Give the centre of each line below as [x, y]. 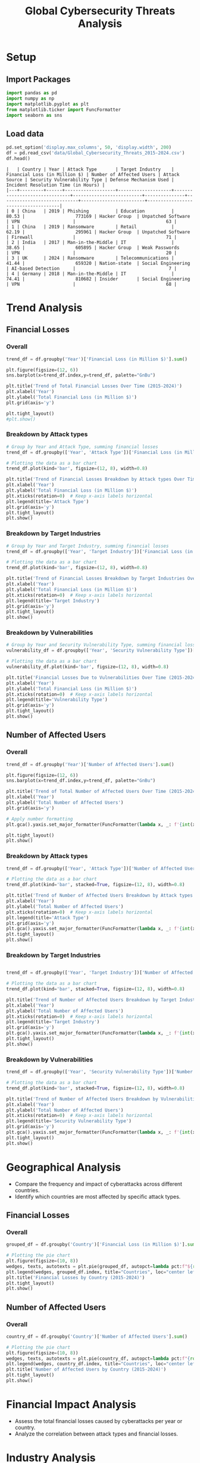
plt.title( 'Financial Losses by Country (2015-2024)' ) [76, 1277]
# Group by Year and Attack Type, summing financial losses [82, 447]
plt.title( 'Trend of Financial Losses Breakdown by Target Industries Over [102, 579]
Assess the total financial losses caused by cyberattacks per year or [99, 1421]
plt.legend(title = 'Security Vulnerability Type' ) [69, 1121]
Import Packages [38, 79]
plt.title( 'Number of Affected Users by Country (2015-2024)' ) [86, 1370]
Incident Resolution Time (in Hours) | [56, 185]
